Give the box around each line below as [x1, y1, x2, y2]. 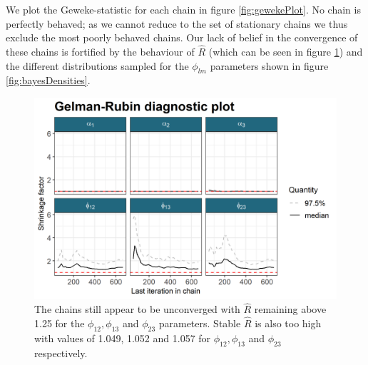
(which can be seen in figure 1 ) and [208, 44, 363, 58]
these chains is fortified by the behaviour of [6, 44, 195, 58]
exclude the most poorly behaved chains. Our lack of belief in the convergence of [6, 30, 358, 45]
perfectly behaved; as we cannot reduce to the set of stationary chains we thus [6, 16, 348, 31]
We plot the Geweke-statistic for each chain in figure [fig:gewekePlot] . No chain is [6, 2, 361, 16]
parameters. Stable [158, 316, 241, 330]
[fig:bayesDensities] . [6, 73, 91, 88]
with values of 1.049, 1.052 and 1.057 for [34, 330, 211, 345]
